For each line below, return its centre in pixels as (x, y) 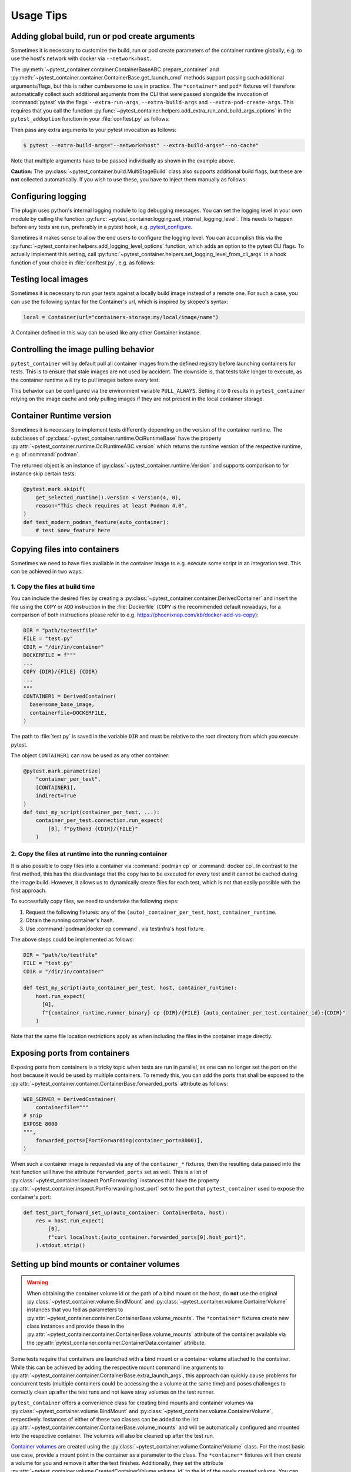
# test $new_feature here (73, 531)
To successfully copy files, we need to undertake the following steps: (95, 901)
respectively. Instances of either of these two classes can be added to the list (105, 1419)
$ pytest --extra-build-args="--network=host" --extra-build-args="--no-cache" (141, 145)
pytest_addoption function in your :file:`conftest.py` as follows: (90, 119)
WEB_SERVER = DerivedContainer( (70, 1099)
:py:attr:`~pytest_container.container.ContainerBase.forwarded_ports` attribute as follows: (120, 1083)
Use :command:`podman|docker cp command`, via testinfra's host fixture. (115, 929)
